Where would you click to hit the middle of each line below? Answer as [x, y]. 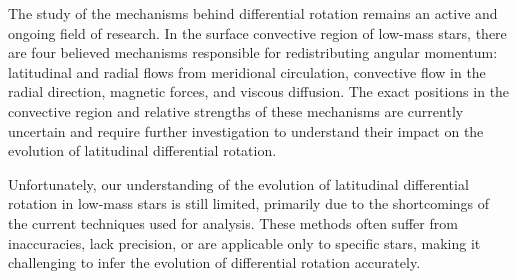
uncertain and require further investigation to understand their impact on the [246, 130]
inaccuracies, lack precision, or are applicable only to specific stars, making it [244, 242]
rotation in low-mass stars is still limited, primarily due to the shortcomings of [249, 203]
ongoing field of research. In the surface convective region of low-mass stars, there [257, 32]
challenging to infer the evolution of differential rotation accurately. [214, 262]
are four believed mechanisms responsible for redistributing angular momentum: [253, 52]
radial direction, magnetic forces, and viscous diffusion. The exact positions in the [259, 91]
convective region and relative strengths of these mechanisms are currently [236, 110]
